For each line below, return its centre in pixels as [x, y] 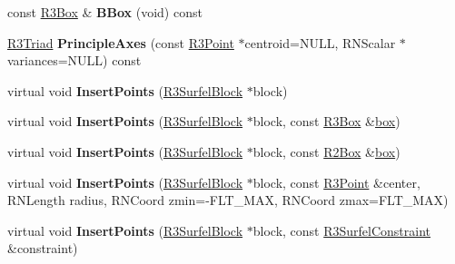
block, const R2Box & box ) [326, 151]
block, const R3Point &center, [336, 182]
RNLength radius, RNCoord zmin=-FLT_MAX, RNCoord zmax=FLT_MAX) [228, 200]
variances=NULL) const [74, 60]
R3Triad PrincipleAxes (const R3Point [121, 42]
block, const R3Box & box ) [326, 121]
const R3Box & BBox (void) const [105, 12]
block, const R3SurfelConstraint [342, 230]
